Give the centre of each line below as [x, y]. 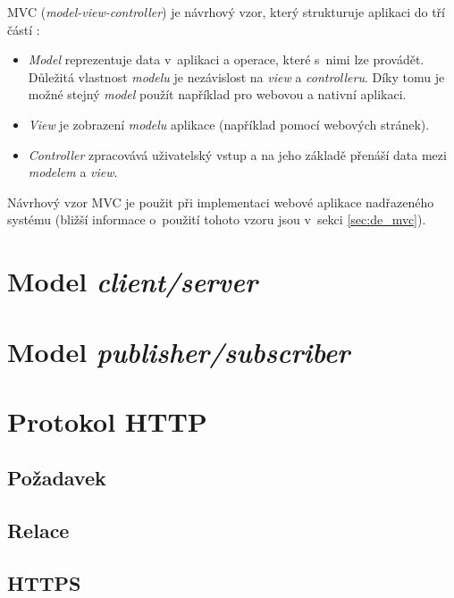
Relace [38, 531]
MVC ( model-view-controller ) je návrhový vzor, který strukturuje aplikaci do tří [226, 12]
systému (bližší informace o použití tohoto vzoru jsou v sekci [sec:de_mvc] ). [217, 219]
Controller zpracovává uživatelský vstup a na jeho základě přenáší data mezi [237, 154]
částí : [24, 29]
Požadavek [57, 478]
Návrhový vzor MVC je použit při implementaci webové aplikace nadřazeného [221, 202]
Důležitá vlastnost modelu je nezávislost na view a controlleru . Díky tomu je [236, 76]
